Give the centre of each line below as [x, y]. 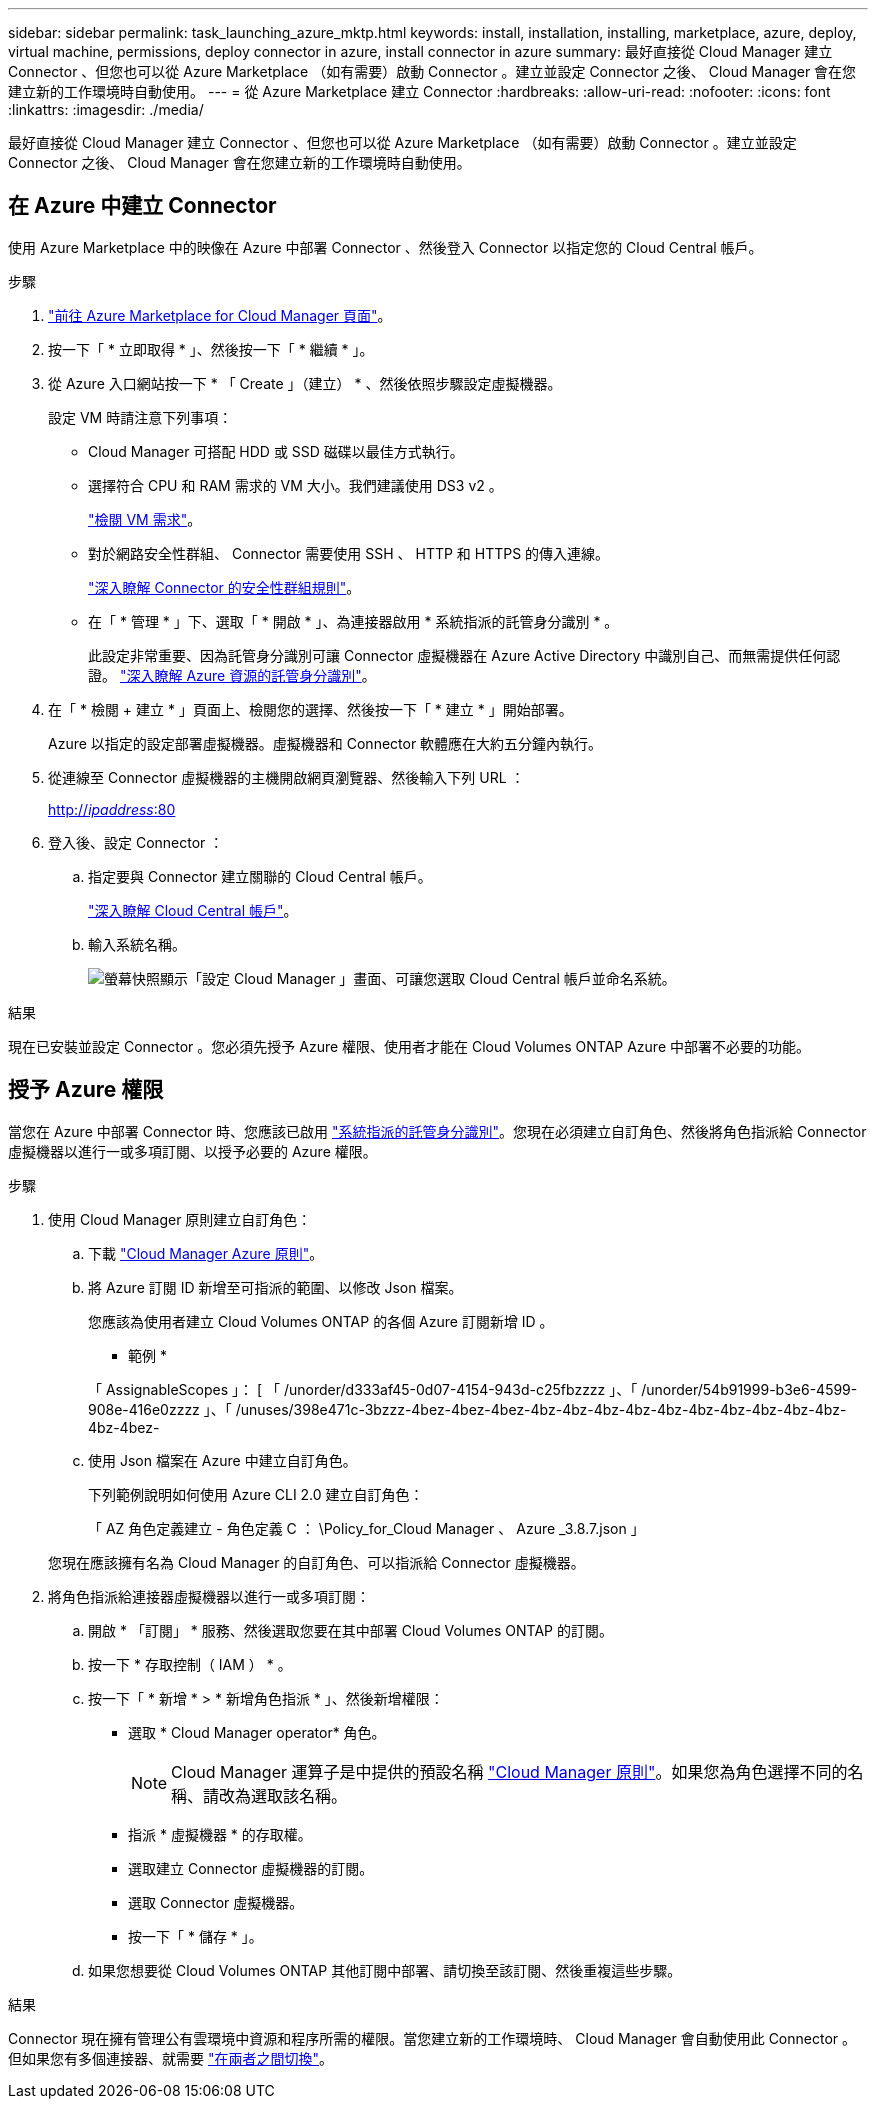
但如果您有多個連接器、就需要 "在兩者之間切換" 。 [170, 2058]
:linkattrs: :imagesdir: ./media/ [106, 109]
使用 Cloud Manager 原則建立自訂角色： [180, 1219]
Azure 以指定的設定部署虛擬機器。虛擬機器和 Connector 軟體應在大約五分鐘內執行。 [325, 743]
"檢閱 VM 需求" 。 [145, 519]
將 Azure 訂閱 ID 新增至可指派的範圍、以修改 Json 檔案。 [275, 1287]
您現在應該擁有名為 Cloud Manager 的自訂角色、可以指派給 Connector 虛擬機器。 [316, 1562]
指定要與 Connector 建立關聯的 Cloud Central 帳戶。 [260, 876]
